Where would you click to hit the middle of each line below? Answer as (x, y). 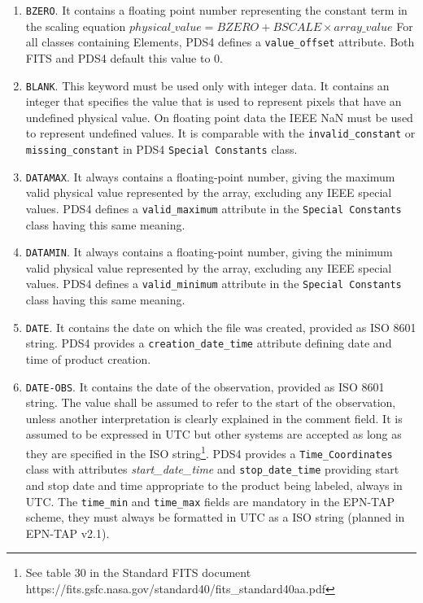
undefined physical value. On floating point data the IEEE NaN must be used (219, 117)
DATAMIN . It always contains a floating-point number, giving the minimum (209, 252)
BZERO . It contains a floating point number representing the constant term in (216, 10)
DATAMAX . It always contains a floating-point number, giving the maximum (210, 176)
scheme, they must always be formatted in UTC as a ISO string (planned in (215, 517)
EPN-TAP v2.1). (68, 533)
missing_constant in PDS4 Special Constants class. (161, 149)
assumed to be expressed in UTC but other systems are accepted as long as (214, 434)
